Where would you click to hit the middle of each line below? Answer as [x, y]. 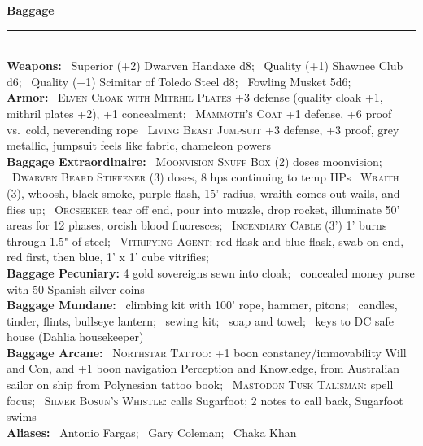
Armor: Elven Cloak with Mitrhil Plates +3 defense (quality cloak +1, [195, 97]
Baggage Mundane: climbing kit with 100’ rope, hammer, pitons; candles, [202, 305]
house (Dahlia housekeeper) [75, 337]
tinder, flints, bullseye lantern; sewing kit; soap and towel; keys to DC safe [200, 320]
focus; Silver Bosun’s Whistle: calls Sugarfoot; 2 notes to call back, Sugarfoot [205, 400]
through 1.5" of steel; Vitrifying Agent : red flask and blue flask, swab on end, [205, 240]
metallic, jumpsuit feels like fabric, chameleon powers [139, 145]
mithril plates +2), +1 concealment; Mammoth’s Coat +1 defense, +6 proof [199, 113]
